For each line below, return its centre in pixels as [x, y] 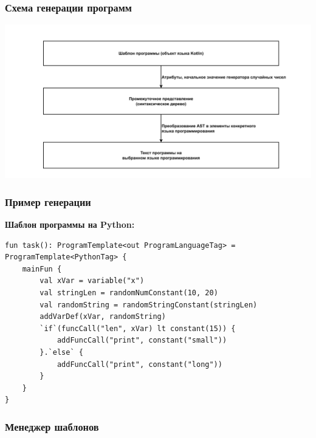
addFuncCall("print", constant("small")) [142, 340]
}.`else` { [61, 352]
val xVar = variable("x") [92, 281]
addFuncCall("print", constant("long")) [139, 364]
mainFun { [42, 269]
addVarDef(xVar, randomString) [103, 317]
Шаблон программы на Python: [70, 224]
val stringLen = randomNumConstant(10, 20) [129, 293]
